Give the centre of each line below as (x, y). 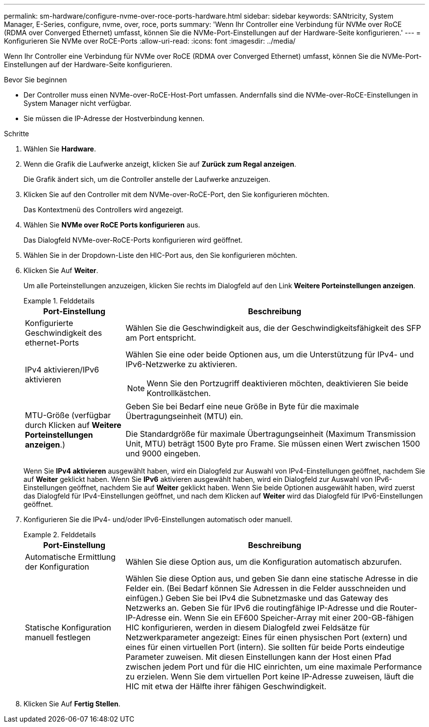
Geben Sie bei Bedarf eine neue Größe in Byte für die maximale (242, 406)
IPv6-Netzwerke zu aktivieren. (181, 364)
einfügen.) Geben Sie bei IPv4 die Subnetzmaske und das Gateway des (257, 598)
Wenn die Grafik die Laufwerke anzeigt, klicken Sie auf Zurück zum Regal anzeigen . (160, 164)
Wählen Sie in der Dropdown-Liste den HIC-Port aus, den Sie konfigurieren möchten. (160, 255)
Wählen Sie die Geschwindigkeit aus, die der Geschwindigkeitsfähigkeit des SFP (273, 328)
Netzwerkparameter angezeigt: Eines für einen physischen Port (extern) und (266, 637)
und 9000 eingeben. (163, 453)
